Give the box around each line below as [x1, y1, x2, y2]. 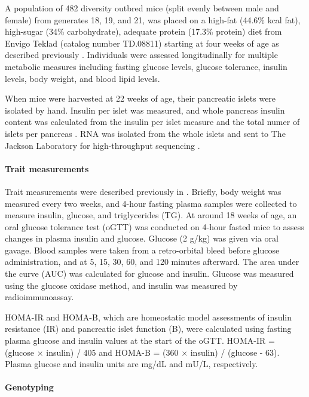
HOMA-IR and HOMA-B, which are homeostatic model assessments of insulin [5, 310, 292, 323]
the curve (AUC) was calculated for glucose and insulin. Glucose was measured [5, 267, 294, 280]
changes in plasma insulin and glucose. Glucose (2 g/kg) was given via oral [5, 232, 279, 245]
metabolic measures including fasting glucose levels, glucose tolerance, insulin [5, 60, 287, 72]
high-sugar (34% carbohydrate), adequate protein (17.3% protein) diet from [5, 25, 282, 38]
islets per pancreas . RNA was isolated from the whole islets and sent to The [5, 127, 286, 139]
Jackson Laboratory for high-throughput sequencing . [5, 139, 200, 151]
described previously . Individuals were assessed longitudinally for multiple [5, 48, 278, 61]
